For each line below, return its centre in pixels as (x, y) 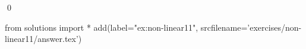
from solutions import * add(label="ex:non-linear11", (102, 27)
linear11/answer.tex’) (43, 39)
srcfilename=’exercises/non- (251, 27)
